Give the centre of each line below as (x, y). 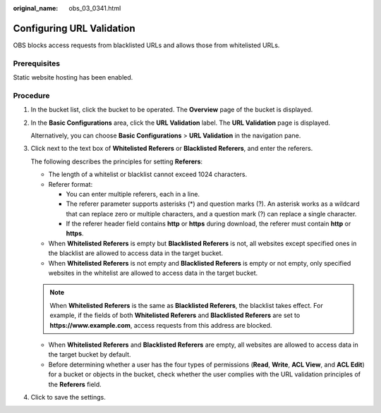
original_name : (36, 8)
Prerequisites (36, 63)
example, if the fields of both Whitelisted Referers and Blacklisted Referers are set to (175, 315)
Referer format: (71, 184)
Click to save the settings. (68, 397)
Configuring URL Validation (74, 28)
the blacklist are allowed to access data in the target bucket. (136, 253)
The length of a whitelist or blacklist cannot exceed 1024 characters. (148, 174)
